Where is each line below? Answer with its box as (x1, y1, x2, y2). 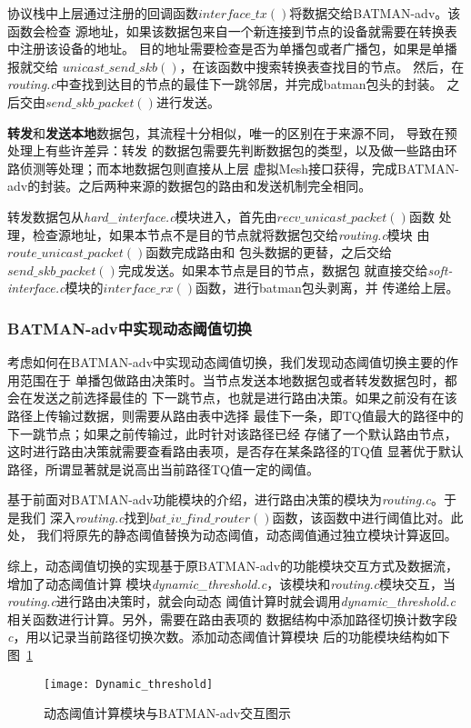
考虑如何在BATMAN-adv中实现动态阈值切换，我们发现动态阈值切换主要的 (7, 353, 446, 372)
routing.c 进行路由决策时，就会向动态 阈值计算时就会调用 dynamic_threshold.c (7, 592, 456, 611)
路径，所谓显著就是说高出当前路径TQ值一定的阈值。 (7, 459, 319, 478)
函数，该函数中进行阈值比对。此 (272, 507, 464, 526)
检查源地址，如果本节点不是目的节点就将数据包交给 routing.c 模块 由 (32, 224, 430, 244)
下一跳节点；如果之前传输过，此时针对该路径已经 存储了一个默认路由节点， (7, 424, 457, 443)
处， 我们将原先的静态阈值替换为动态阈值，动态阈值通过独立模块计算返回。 (7, 525, 457, 544)
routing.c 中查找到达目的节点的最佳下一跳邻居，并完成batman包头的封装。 (7, 75, 443, 94)
